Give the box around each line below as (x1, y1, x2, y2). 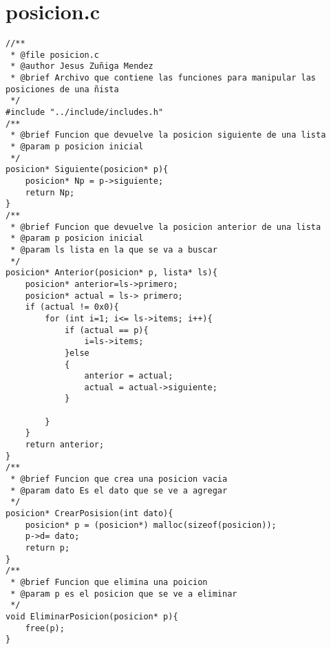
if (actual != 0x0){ (25, 302, 119, 312)
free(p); (25, 623, 65, 633)
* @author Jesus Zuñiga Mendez (10, 61, 153, 72)
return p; (25, 543, 70, 553)
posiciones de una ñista (6, 84, 119, 94)
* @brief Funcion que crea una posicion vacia (10, 474, 228, 485)
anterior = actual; (84, 371, 173, 381)
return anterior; (25, 440, 105, 450)
